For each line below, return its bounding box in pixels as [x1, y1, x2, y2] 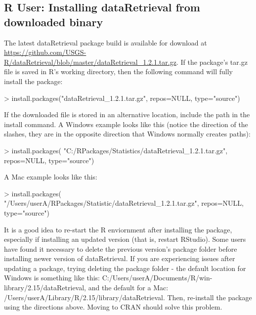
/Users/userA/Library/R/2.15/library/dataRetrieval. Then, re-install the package [4, 292, 252, 302]
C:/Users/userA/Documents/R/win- [102, 272, 213, 283]
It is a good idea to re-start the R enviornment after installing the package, [4, 224, 232, 234]
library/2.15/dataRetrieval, [4, 282, 86, 293]
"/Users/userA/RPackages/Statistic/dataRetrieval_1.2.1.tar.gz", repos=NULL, [4, 198, 244, 208]
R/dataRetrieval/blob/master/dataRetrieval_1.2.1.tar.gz [4, 56, 176, 67]
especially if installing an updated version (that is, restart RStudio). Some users [4, 234, 246, 244]
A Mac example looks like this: [4, 172, 97, 182]
